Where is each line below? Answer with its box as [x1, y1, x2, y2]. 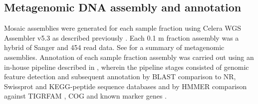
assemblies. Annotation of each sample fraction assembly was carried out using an [4, 52, 254, 62]
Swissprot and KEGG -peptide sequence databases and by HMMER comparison [4, 81, 247, 91]
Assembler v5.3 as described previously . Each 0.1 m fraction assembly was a [4, 32, 239, 43]
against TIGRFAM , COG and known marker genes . [4, 91, 167, 101]
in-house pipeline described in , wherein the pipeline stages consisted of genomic [4, 61, 249, 72]
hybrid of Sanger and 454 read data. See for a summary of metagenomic [4, 42, 225, 52]
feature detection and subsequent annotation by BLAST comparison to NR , [4, 71, 236, 82]
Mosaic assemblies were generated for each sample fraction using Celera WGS [4, 23, 242, 33]
